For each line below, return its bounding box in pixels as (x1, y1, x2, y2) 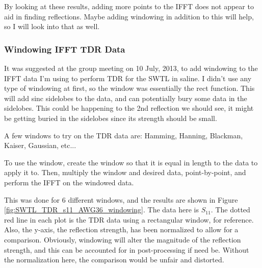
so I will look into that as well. (4, 21, 100, 32)
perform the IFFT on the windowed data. (4, 177, 134, 187)
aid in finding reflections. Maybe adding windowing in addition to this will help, (4, 11, 254, 21)
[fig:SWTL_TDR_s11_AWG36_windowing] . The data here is (4, 204, 199, 215)
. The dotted (211, 204, 250, 215)
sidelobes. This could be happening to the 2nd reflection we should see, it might (4, 103, 254, 113)
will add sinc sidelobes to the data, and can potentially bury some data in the (4, 92, 247, 103)
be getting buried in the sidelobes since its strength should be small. (4, 112, 217, 123)
